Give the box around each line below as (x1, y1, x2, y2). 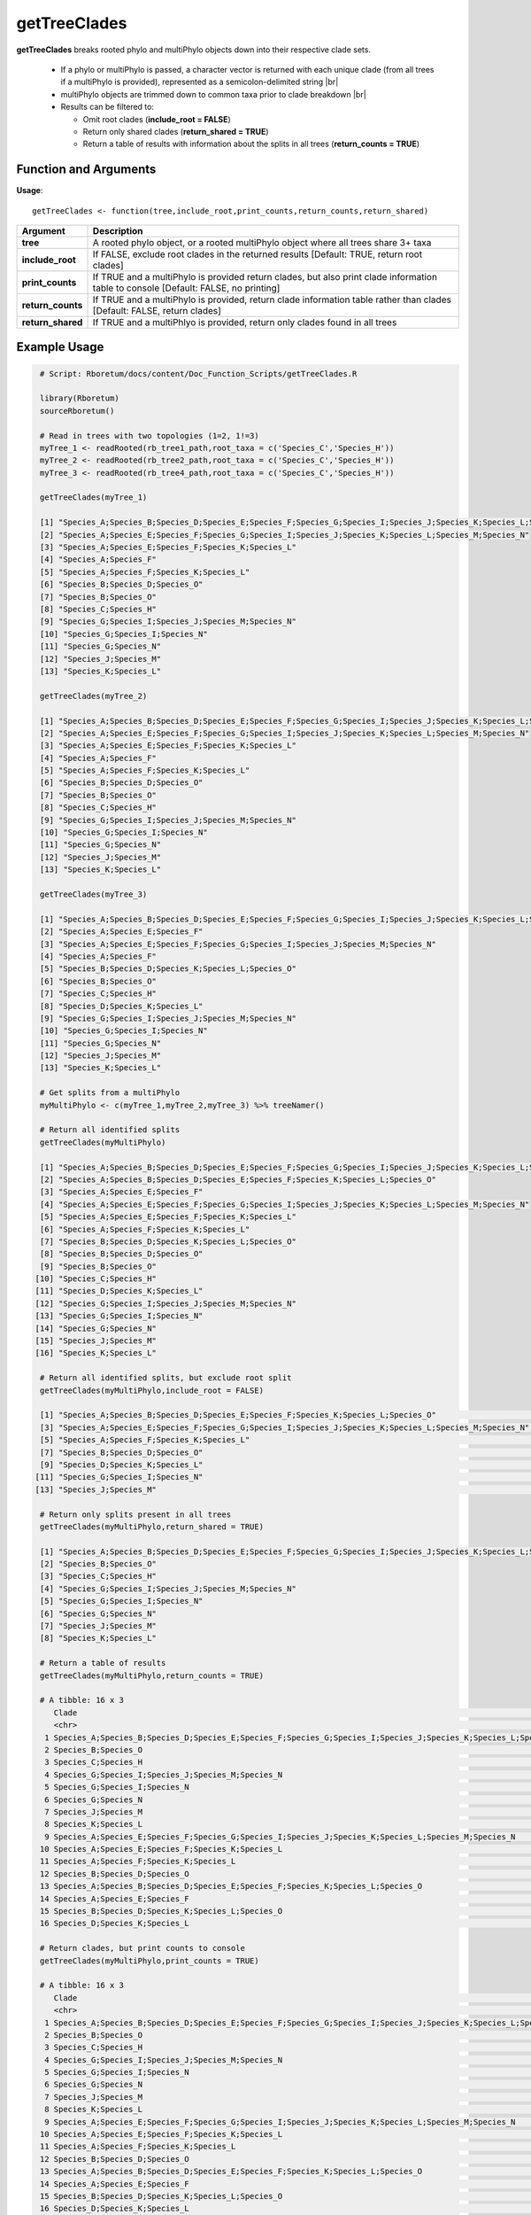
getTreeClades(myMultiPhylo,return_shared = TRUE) (40, 1521, 265, 1532)
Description (92, 224, 143, 237)
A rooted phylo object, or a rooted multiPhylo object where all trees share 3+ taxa (92, 236, 432, 248)
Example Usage (16, 339, 104, 354)
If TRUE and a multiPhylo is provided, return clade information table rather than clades (92, 293, 451, 306)
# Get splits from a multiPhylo (40, 1088, 181, 1098)
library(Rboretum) (40, 393, 119, 403)
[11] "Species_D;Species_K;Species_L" (35, 1286, 204, 1296)
